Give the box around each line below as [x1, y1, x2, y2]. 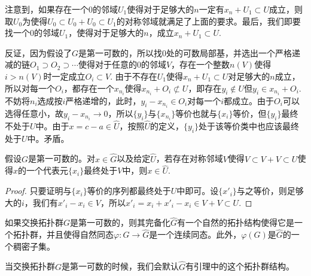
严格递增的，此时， [65, 94, 141, 107]
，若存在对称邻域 [155, 152, 223, 165]
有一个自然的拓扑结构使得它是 [177, 216, 295, 229]
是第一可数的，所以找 [78, 46, 163, 59]
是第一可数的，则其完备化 [70, 216, 171, 229]
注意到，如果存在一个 [5, 3, 89, 15]
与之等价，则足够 [236, 184, 304, 197]
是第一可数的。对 [28, 152, 96, 165]
